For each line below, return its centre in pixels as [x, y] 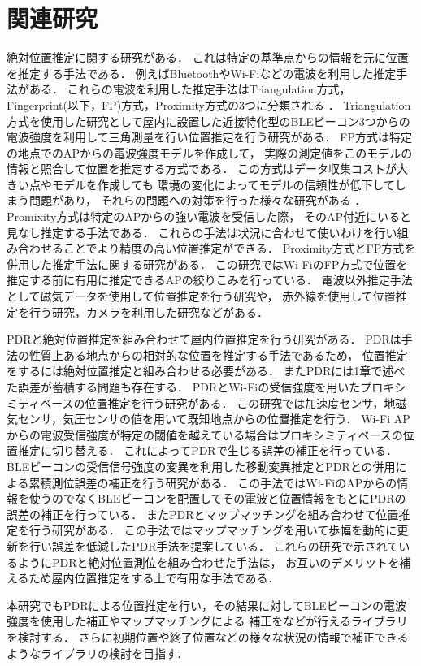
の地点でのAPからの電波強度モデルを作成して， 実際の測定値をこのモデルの [210, 152]
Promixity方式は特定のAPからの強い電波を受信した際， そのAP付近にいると [209, 216]
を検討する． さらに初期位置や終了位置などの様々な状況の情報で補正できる [208, 636]
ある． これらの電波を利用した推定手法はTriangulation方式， [190, 89]
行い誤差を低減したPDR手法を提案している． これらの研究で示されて [214, 545]
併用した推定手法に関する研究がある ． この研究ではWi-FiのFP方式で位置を [207, 264]
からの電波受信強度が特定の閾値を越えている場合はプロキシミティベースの [205, 434]
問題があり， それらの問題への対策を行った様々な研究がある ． [197, 200]
